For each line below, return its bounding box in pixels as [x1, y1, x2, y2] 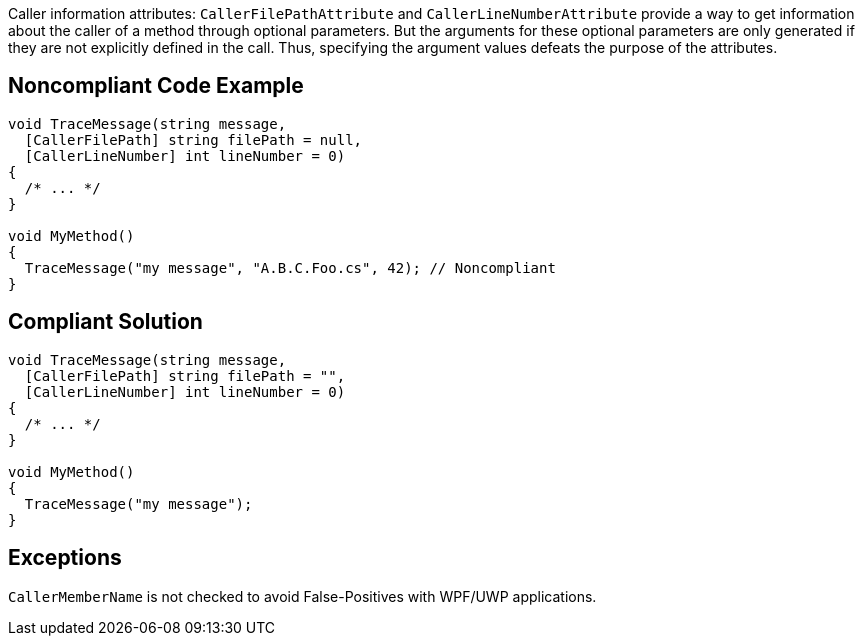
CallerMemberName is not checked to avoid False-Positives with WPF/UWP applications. [8, 587, 597, 605]
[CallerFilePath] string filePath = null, [24, 131, 363, 148]
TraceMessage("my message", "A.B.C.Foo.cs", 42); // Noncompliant [24, 259, 556, 276]
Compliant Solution [8, 309, 203, 335]
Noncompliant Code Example [8, 73, 304, 99]
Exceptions [8, 545, 122, 571]
